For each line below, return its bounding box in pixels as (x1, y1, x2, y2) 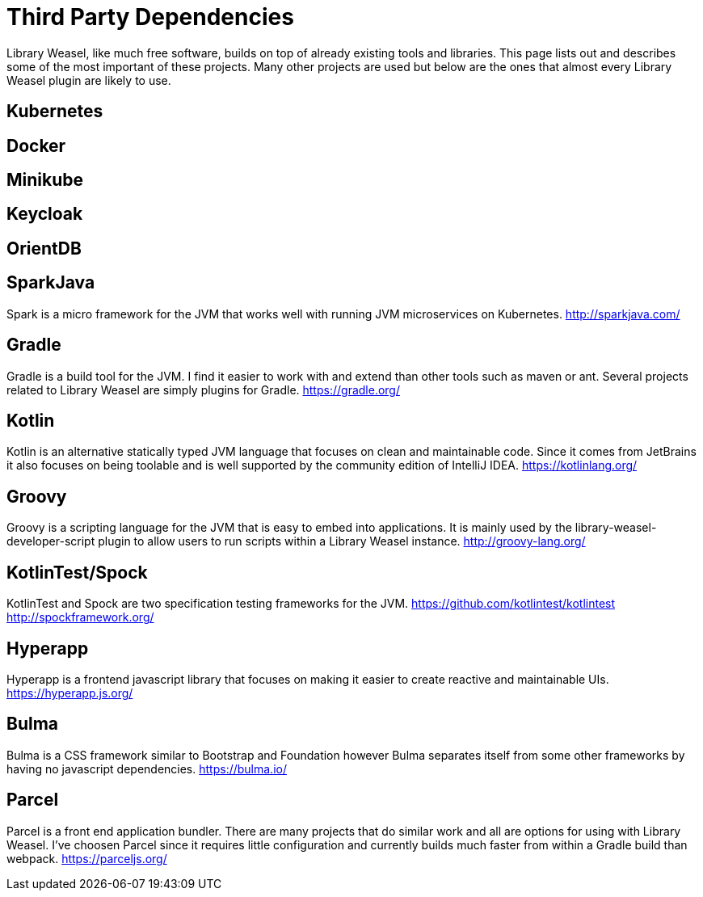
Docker (6, 135, 66, 156)
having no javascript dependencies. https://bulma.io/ (6, 761, 287, 776)
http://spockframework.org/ (6, 610, 154, 625)
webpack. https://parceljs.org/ (6, 851, 167, 865)
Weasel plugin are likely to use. (6, 73, 171, 87)
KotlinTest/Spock (6, 562, 148, 583)
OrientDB (6, 238, 82, 259)
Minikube (6, 170, 84, 191)
